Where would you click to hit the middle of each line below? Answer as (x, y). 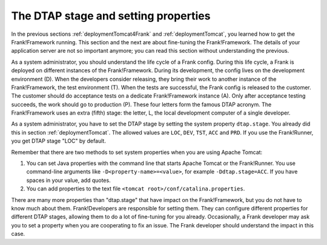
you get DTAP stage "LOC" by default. (58, 141)
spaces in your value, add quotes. (69, 180)
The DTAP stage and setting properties (111, 16)
